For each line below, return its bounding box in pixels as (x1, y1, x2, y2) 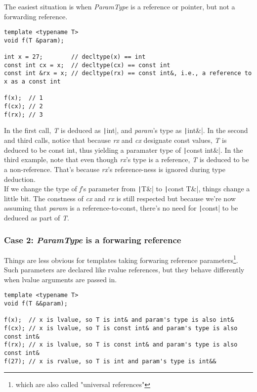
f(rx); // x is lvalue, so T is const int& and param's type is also (4, 341, 238, 348)
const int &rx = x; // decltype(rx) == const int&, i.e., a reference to (4, 70, 252, 77)
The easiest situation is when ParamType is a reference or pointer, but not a (4, 1, 235, 11)
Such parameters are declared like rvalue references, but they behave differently (4, 264, 245, 275)
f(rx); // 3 (4, 111, 43, 118)
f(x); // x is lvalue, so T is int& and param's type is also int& (4, 316, 234, 324)
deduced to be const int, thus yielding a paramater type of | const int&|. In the (4, 144, 243, 155)
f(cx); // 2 (4, 103, 43, 110)
